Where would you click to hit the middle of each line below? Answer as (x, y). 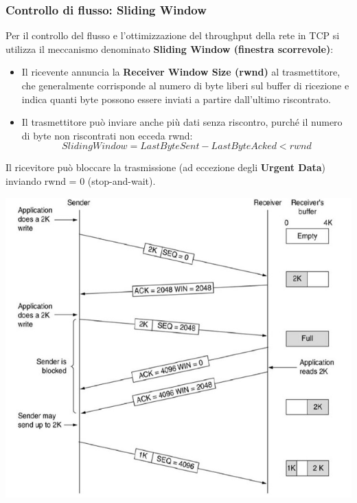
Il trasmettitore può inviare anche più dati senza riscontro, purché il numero (182, 122)
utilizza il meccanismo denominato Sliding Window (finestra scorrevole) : (170, 48)
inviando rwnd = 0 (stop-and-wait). (81, 180)
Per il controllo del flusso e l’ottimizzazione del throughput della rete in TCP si (173, 35)
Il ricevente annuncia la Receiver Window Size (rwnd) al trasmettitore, (181, 72)
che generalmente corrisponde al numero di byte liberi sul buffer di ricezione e (185, 85)
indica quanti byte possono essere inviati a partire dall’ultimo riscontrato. (176, 99)
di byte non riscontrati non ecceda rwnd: (107, 135)
